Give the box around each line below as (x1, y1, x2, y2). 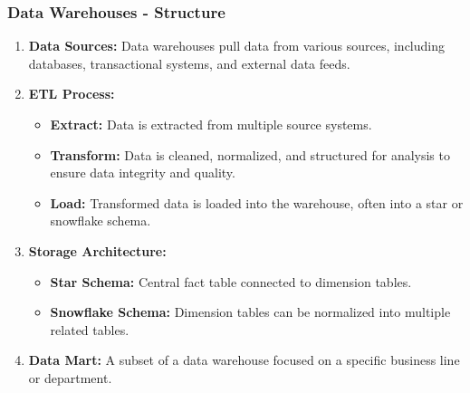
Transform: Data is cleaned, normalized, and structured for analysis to (50, 145, 450, 164)
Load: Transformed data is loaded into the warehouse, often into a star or (50, 193, 464, 212)
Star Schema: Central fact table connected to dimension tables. (50, 272, 412, 291)
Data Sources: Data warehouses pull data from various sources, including (28, 36, 445, 55)
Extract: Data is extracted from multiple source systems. (50, 115, 372, 133)
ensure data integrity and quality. (50, 163, 235, 182)
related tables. (50, 320, 129, 339)
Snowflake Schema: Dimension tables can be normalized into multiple (50, 302, 451, 321)
